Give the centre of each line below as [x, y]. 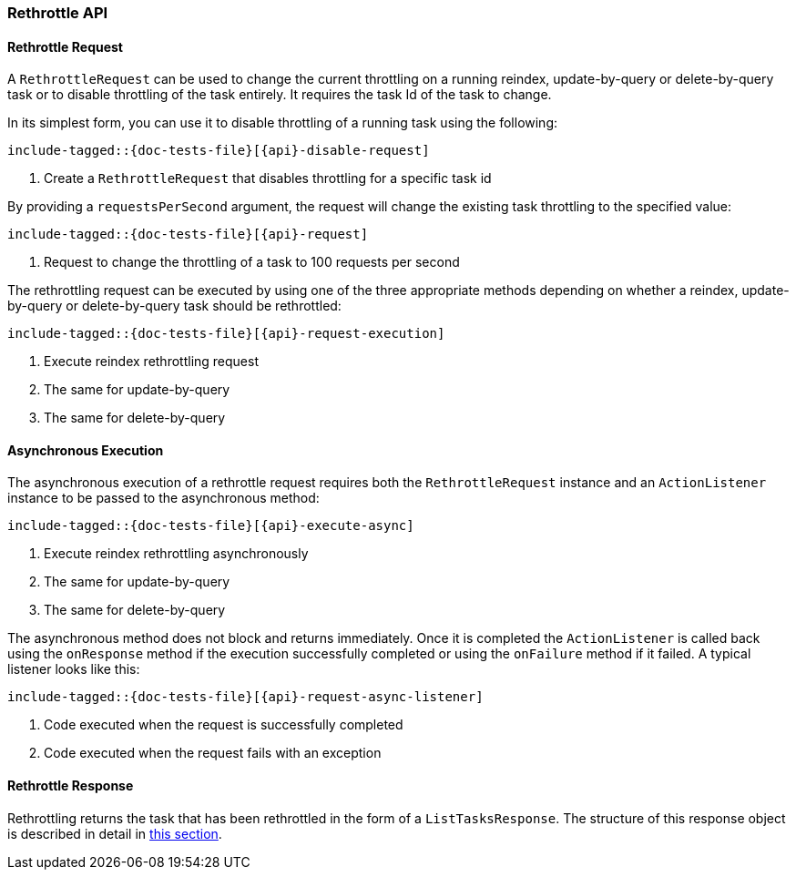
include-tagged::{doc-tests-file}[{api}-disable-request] [219, 151]
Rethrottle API [58, 13]
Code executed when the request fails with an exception [213, 753]
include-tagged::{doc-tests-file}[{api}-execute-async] [211, 526]
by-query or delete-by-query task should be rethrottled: [174, 306]
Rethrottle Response [71, 786]
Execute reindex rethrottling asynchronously [176, 554]
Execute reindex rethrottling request [151, 362]
